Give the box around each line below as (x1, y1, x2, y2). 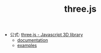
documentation (17, 37, 48, 43)
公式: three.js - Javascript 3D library (9, 32, 83, 38)
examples (17, 43, 37, 49)
